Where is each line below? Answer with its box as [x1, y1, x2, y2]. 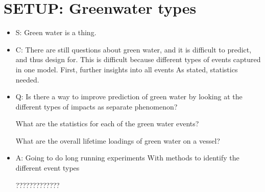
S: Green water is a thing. [15, 27, 97, 38]
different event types [15, 162, 80, 173]
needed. [15, 74, 39, 85]
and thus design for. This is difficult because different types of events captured [15, 54, 261, 65]
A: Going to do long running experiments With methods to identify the [15, 152, 239, 163]
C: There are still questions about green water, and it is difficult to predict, [15, 44, 252, 54]
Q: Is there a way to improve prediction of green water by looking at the [15, 91, 243, 102]
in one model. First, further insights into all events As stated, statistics [15, 64, 238, 74]
